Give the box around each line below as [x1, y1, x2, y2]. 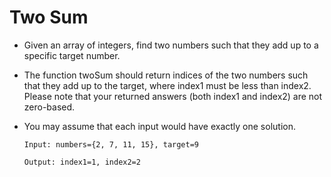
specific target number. [23, 49, 121, 61]
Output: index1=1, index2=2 [23, 157, 141, 167]
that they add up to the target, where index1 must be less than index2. [23, 79, 312, 91]
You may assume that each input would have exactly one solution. [23, 120, 296, 132]
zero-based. [23, 101, 76, 113]
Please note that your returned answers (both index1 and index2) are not [23, 90, 323, 102]
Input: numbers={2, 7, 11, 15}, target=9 [23, 139, 199, 150]
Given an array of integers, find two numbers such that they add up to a [23, 39, 319, 51]
